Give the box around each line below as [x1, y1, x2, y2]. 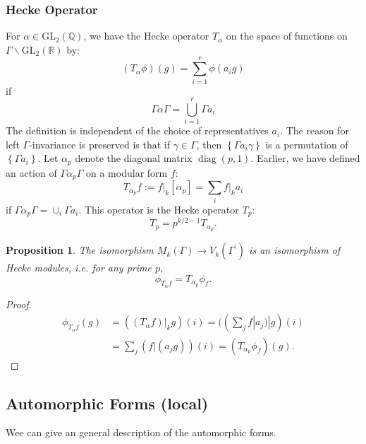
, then [196, 136, 222, 151]
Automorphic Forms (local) [6, 392, 209, 414]
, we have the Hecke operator [83, 28, 209, 43]
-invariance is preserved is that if [29, 136, 170, 151]
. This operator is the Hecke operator [78, 201, 239, 216]
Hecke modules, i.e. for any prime [6, 260, 152, 275]
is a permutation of [265, 136, 348, 151]
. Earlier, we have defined [250, 151, 360, 165]
